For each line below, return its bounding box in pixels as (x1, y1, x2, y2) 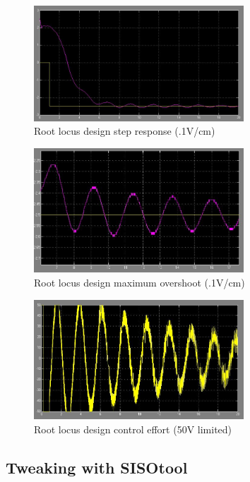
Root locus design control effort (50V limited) (34, 422, 232, 437)
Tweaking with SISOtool (6, 457, 188, 478)
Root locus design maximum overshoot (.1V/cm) (34, 275, 245, 290)
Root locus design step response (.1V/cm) (34, 123, 215, 138)
